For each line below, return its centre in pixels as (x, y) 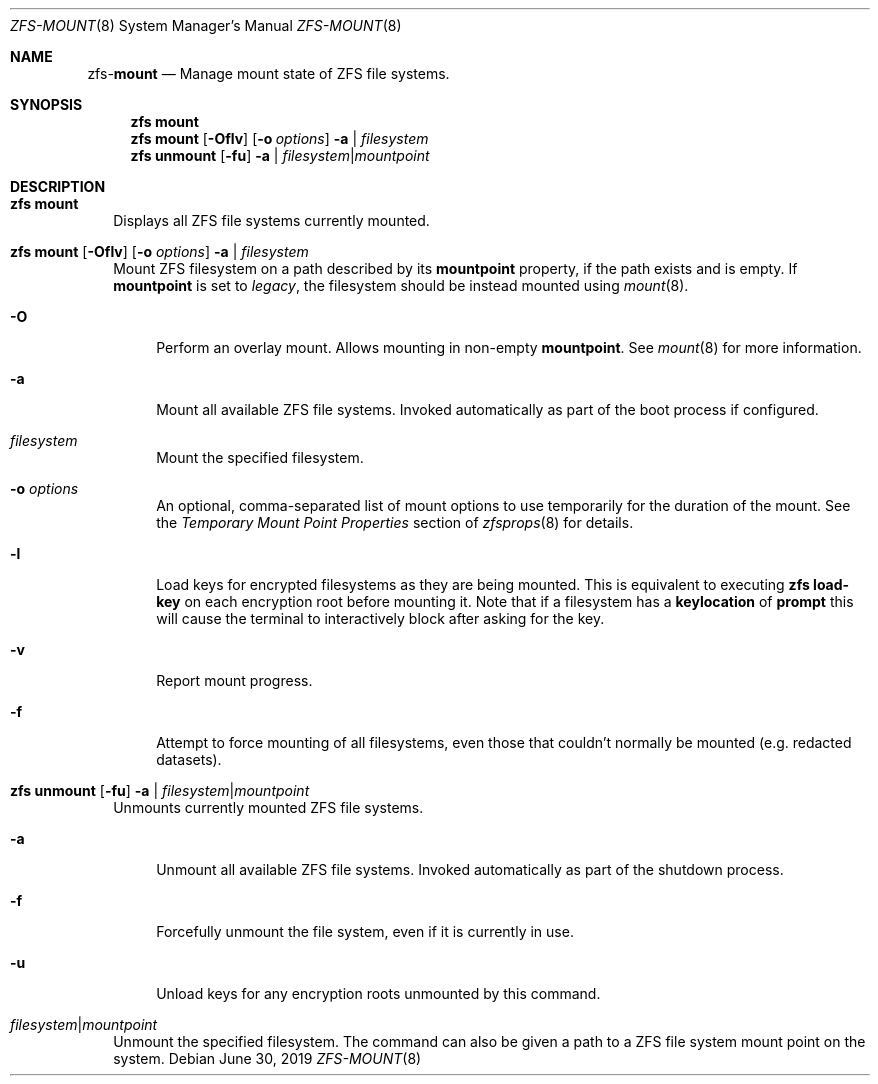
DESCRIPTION (58, 186)
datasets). (189, 759)
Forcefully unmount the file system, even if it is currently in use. (365, 931)
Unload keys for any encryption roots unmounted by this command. (378, 993)
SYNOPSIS (46, 104)
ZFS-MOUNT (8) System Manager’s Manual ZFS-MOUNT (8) (206, 25)
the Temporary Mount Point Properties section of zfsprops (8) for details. (395, 522)
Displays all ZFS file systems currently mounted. (271, 220)
